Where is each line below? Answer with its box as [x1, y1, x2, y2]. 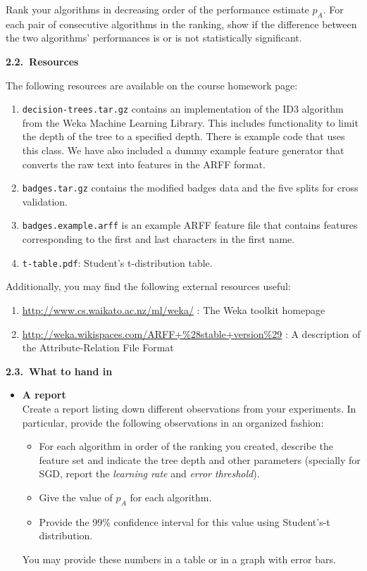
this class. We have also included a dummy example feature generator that [22, 143, 344, 158]
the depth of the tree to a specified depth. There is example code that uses [22, 129, 345, 144]
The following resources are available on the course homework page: [6, 77, 298, 92]
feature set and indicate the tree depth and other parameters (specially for [39, 452, 361, 467]
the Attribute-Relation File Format [22, 340, 174, 355]
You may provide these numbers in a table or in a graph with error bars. [22, 551, 336, 566]
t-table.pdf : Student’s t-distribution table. [22, 255, 213, 270]
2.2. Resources [6, 54, 79, 68]
